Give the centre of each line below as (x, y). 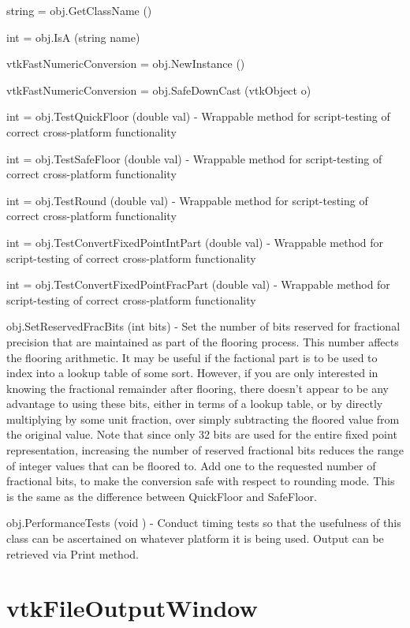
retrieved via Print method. (73, 553)
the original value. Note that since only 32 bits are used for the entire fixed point (202, 434)
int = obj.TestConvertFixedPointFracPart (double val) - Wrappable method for (198, 284)
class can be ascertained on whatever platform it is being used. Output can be (195, 538)
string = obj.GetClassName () (79, 10)
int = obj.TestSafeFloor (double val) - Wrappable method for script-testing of (194, 158)
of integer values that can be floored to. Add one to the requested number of (191, 465)
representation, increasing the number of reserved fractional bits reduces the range (205, 450)
